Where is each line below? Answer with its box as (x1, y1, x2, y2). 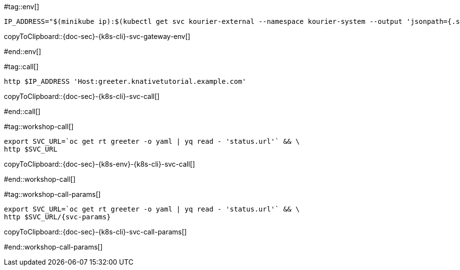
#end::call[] (4, 107, 40, 116)
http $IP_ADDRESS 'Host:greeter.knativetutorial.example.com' (4, 77, 247, 85)
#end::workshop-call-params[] (4, 243, 103, 251)
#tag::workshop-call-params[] (4, 190, 101, 198)
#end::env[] (4, 47, 41, 56)
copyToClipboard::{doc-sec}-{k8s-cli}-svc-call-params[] (4, 228, 187, 236)
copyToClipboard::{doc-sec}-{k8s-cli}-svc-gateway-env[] (4, 32, 191, 40)
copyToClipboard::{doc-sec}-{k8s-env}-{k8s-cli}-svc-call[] (4, 160, 195, 168)
